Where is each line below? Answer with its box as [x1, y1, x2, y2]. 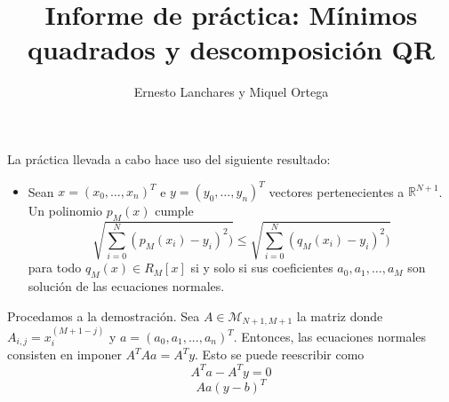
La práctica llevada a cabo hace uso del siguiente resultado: [7, 149, 331, 168]
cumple [155, 201, 194, 219]
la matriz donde [296, 306, 383, 325]
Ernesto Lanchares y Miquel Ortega [133, 83, 329, 101]
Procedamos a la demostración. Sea [7, 306, 200, 325]
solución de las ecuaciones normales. [28, 277, 225, 296]
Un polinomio [28, 201, 103, 219]
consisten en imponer [7, 345, 122, 364]
